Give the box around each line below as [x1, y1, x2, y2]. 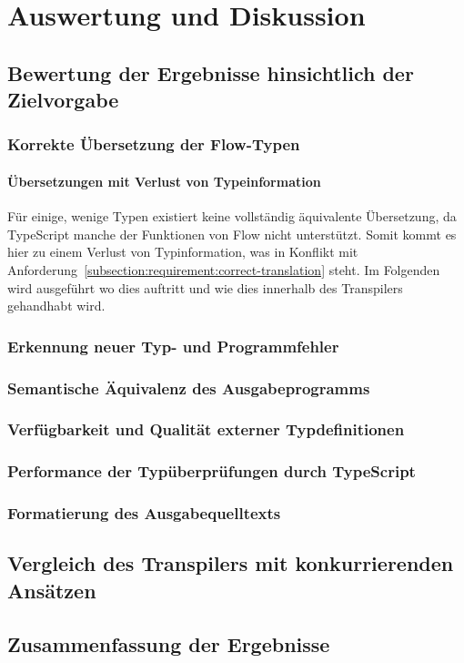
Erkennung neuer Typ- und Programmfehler [7, 334, 339, 357]
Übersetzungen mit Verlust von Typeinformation [7, 171, 321, 190]
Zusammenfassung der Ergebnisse [7, 629, 330, 658]
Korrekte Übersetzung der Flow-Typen [7, 133, 300, 156]
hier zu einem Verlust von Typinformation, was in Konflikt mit [7, 242, 358, 261]
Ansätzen [7, 576, 96, 604]
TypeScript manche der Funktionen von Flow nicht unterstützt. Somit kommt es [7, 224, 457, 243]
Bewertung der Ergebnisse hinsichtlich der [7, 58, 414, 87]
